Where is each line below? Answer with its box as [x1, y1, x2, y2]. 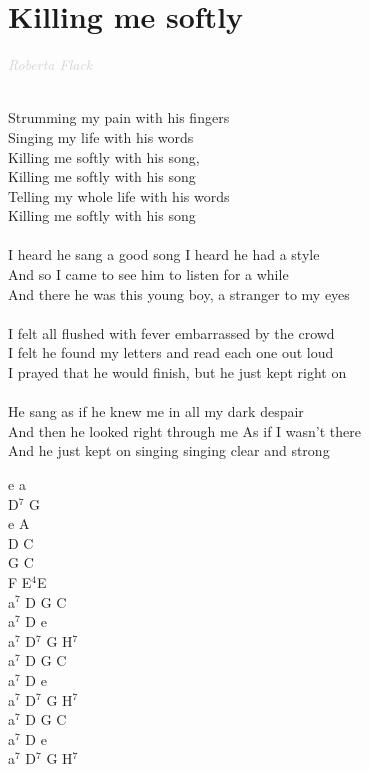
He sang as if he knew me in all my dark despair [8, 401, 304, 422]
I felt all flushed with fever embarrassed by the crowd [8, 322, 335, 343]
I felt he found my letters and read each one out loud [8, 342, 334, 363]
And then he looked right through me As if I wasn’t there [8, 420, 361, 441]
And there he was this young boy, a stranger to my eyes [8, 283, 350, 304]
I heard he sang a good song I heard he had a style [8, 244, 320, 265]
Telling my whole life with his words [8, 185, 230, 206]
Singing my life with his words [8, 126, 194, 147]
